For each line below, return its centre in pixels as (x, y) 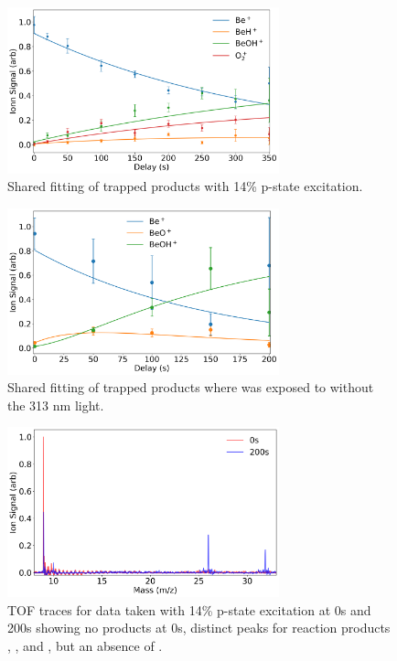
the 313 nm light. (56, 405)
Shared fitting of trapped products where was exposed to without (191, 387)
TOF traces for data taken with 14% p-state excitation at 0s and (189, 609)
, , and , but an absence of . (85, 646)
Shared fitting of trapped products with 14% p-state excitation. (185, 186)
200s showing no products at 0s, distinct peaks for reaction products (199, 628)
